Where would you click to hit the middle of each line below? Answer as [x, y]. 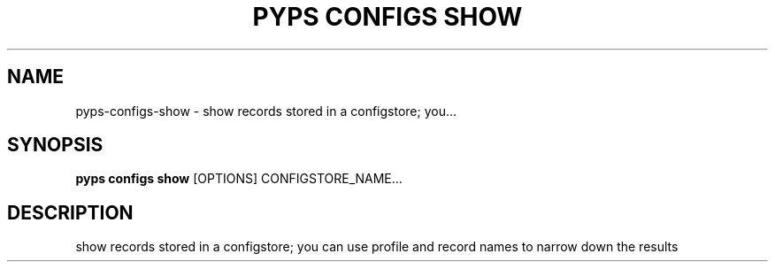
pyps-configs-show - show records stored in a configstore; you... [266, 111]
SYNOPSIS [55, 145]
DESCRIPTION [70, 212]
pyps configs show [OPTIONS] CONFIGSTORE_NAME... [239, 179]
